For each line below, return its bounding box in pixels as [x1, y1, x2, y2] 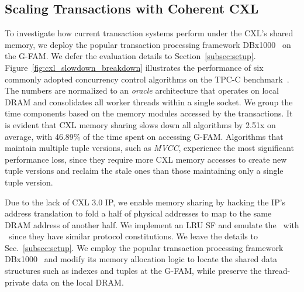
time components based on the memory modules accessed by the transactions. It [5, 107, 293, 119]
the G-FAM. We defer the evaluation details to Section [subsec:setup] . [5, 50, 256, 62]
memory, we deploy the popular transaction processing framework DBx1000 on [5, 38, 291, 50]
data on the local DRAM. [32, 276, 124, 288]
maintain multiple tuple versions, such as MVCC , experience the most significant [5, 142, 294, 154]
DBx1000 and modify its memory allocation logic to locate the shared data [5, 253, 278, 265]
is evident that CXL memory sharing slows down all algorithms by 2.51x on [5, 118, 276, 130]
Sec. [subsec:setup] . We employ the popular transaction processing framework [5, 241, 284, 253]
